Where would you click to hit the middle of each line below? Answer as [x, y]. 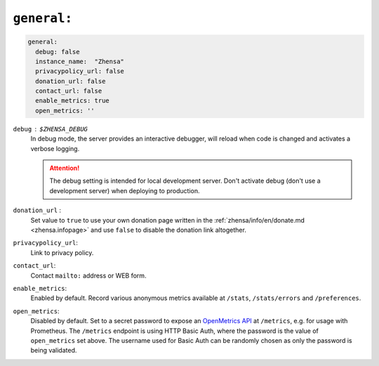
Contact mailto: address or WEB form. [88, 275]
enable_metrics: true [73, 101]
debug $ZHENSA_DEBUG [50, 129]
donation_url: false [71, 81]
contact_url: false [69, 91]
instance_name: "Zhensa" [80, 61]
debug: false [58, 52]
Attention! [65, 168]
